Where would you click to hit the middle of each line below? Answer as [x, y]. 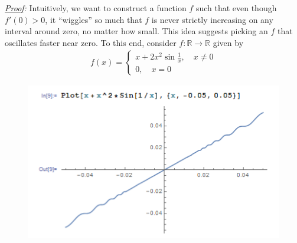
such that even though [236, 8]
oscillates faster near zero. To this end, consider [91, 42]
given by [228, 42]
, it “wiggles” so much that [94, 19]
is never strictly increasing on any [212, 19]
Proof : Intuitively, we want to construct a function [96, 8]
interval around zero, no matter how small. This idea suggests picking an [136, 31]
